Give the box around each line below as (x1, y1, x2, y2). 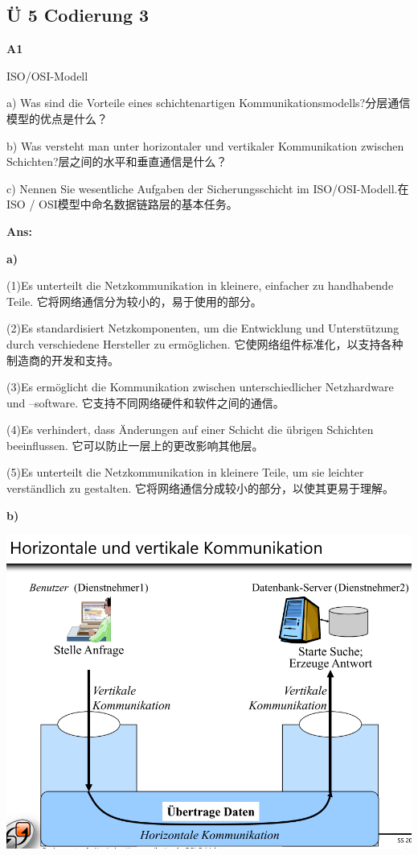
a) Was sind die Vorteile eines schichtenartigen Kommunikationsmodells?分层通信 (6, 94, 411, 111)
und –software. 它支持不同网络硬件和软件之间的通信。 (6, 394, 285, 411)
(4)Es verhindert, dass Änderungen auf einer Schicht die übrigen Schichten (6, 421, 374, 438)
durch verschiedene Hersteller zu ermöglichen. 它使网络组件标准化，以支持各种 (6, 335, 404, 352)
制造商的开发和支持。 (6, 351, 119, 368)
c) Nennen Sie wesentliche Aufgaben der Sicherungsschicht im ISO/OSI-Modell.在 (6, 180, 409, 196)
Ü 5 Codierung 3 (6, 2, 150, 27)
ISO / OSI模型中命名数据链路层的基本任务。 (6, 196, 238, 213)
